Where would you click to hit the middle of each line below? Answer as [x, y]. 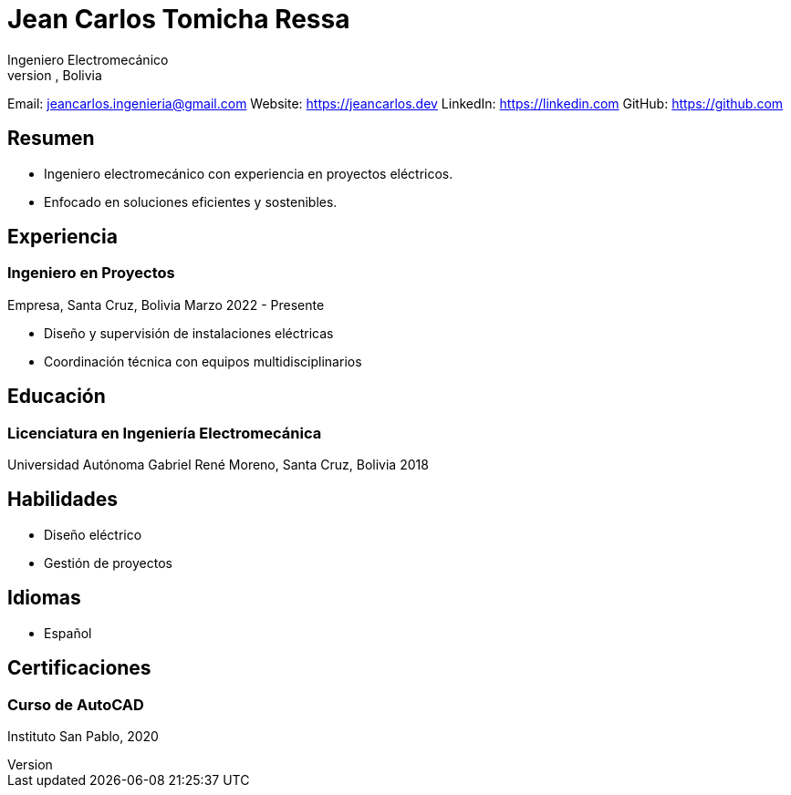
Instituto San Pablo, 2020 [83, 736]
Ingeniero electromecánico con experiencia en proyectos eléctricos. [249, 173]
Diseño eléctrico [93, 534]
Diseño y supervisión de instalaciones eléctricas [189, 333]
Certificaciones [79, 668]
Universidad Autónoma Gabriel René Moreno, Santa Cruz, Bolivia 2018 [218, 465]
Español [68, 633]
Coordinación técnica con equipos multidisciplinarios [203, 361]
